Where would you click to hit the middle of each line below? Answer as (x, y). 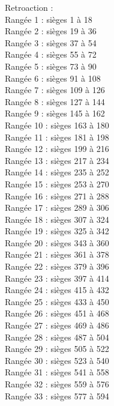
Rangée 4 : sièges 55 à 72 (51, 54)
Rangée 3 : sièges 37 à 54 (51, 42)
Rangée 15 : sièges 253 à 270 (57, 183)
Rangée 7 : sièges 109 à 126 (55, 90)
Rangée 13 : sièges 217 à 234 (57, 160)
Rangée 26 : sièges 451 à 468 (57, 313)
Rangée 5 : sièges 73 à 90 (51, 66)
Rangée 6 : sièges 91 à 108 (53, 78)
